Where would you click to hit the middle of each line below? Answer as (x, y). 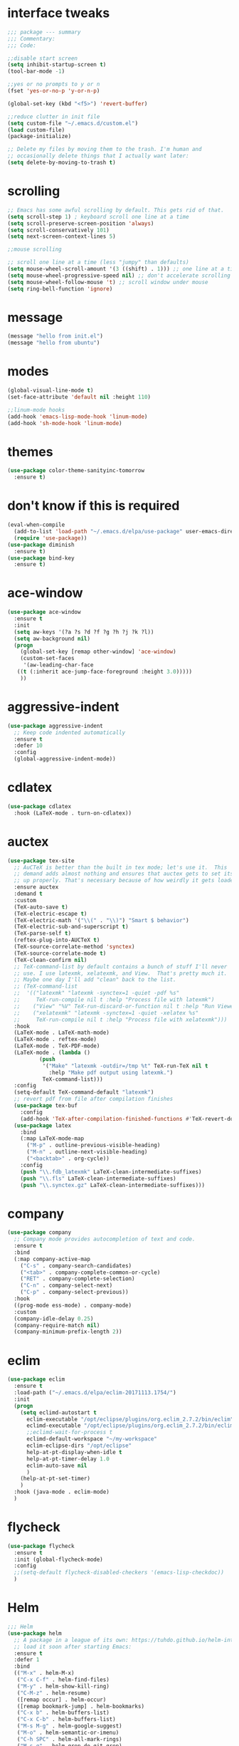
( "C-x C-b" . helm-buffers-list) (66, 1720)
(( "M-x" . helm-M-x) (44, 1673)
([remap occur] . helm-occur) (62, 1700)
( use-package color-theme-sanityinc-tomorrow (76, 471)
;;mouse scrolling (34, 250)
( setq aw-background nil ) (52, 639)
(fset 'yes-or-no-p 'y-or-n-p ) (54, 91)
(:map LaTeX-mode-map (52, 1139)
